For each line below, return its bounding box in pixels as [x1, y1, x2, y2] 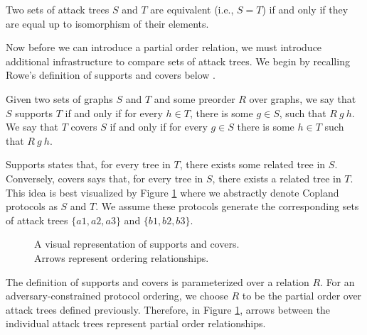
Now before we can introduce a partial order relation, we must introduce [6, 40, 322, 55]
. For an [320, 274, 355, 289]
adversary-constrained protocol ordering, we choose [6, 288, 228, 303]
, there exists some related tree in [179, 157, 326, 172]
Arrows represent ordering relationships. [34, 250, 209, 265]
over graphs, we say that [249, 91, 356, 106]
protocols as [6, 199, 58, 214]
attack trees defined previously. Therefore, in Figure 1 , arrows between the [6, 302, 331, 317]
